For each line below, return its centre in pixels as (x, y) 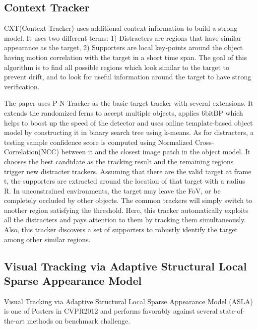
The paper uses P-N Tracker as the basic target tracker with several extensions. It (129, 103)
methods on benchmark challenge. (79, 321)
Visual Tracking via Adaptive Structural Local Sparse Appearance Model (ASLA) (129, 301)
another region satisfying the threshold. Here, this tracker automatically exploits (126, 210)
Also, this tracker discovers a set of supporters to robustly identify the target (121, 230)
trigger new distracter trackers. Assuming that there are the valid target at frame (128, 171)
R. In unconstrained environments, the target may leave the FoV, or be (112, 190)
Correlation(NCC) (32, 152)
